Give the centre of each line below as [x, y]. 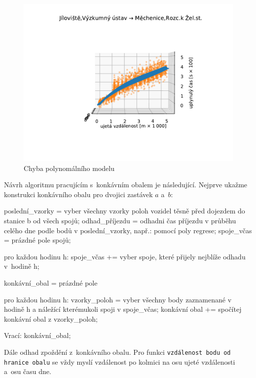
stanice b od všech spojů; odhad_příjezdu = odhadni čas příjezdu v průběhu [120, 220]
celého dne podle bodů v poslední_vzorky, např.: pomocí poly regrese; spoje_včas [128, 230]
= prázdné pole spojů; [37, 240]
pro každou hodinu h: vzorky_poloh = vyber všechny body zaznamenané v [118, 299]
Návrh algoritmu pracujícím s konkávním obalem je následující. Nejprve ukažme [126, 185]
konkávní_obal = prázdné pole [51, 282]
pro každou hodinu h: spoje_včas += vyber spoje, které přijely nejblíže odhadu [125, 256]
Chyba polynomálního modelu [69, 168]
